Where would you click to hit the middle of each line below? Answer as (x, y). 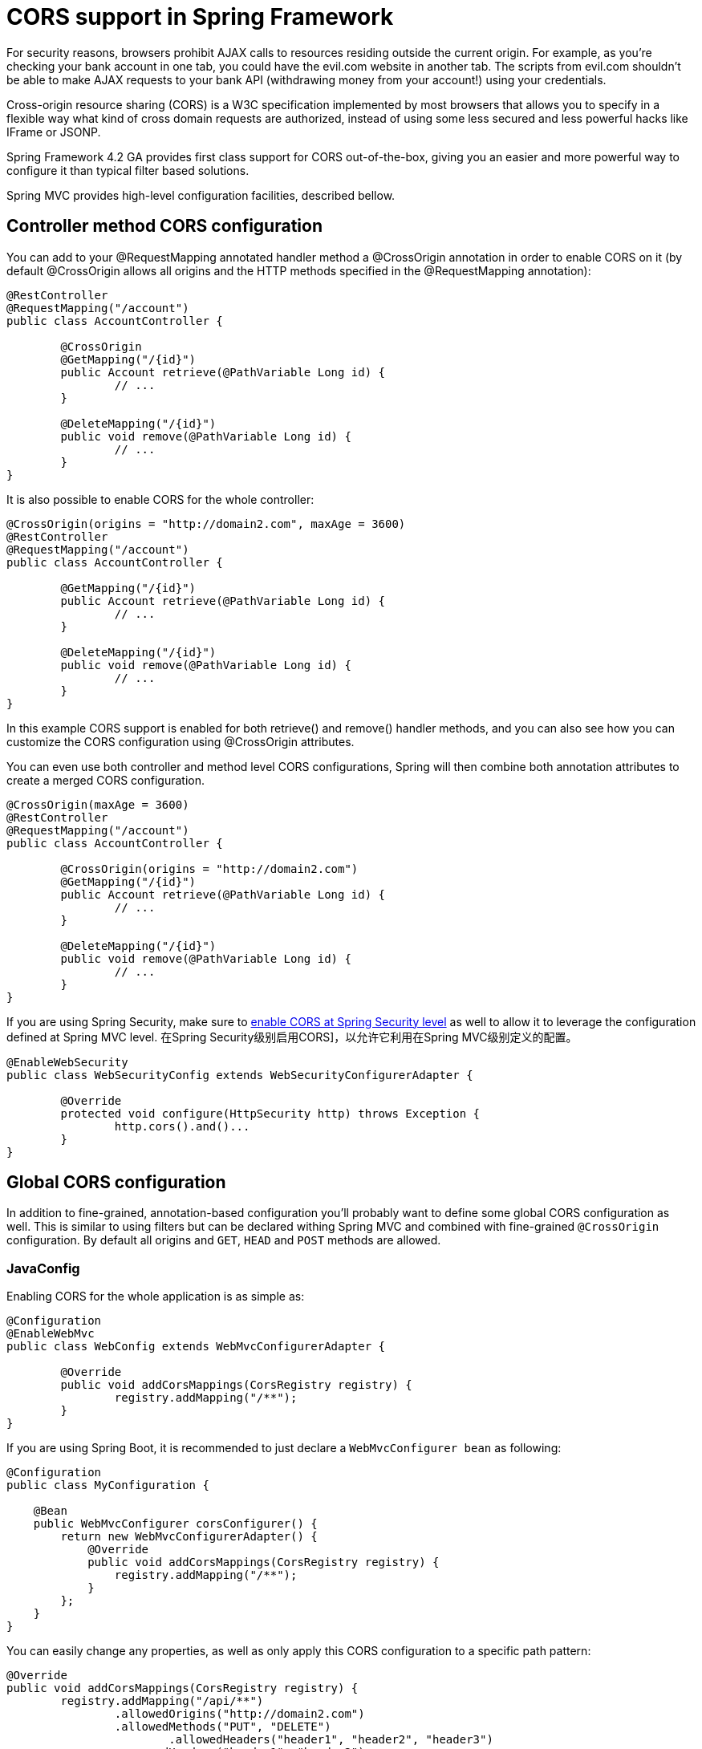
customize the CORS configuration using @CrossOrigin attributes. (181, 741)
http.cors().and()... (182, 1126)
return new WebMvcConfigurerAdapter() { (189, 1537)
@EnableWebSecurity (67, 1062)
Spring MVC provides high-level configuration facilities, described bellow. (201, 195)
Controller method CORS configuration (164, 226)
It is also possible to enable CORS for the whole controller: (160, 499)
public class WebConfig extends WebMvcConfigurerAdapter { (196, 1347)
